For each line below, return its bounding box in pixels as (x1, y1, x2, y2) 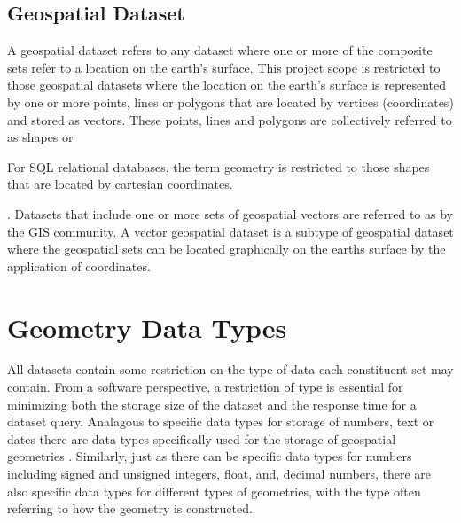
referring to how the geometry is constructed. (7, 499, 253, 518)
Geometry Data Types (7, 308, 287, 345)
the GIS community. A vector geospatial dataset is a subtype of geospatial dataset (7, 222, 454, 240)
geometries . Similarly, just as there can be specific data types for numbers (7, 447, 412, 465)
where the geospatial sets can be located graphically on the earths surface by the (7, 239, 446, 258)
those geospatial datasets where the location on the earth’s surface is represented (7, 75, 447, 94)
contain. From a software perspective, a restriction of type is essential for (7, 378, 403, 396)
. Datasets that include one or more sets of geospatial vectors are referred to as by (7, 204, 453, 222)
